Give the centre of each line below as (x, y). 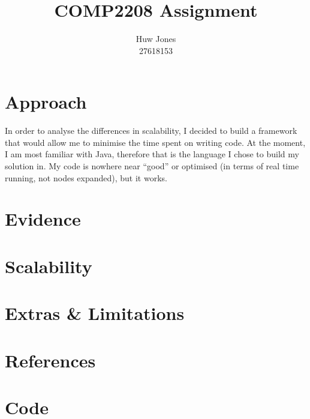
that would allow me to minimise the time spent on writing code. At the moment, (155, 142)
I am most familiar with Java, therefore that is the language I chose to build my (152, 154)
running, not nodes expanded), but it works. (86, 177)
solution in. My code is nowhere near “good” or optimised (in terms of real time (152, 166)
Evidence (43, 219)
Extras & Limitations (95, 313)
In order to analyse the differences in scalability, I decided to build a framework (151, 131)
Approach (46, 102)
